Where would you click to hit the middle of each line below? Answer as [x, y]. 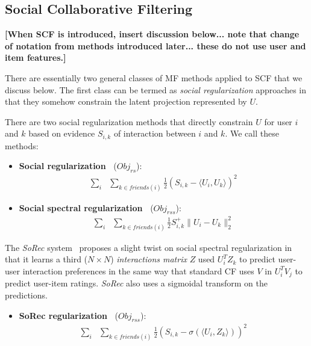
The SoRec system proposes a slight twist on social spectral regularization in [149, 247]
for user [278, 121]
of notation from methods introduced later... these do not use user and [155, 45]
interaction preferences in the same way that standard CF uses [138, 270]
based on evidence [62, 133]
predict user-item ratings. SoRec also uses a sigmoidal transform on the [137, 283]
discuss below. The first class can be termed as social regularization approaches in [156, 89]
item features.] [36, 57]
